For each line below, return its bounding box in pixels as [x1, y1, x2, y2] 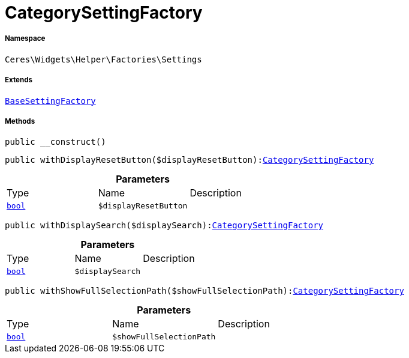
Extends [5, 76, 33, 85]
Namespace [5, 34, 46, 43]
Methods [5, 117, 35, 126]
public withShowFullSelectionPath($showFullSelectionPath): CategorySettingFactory [5, 286, 404, 296]
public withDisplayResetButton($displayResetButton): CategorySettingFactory [5, 155, 374, 165]
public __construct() [5, 137, 106, 147]
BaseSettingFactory [5, 96, 96, 106]
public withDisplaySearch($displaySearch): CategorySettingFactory [5, 220, 324, 231]
